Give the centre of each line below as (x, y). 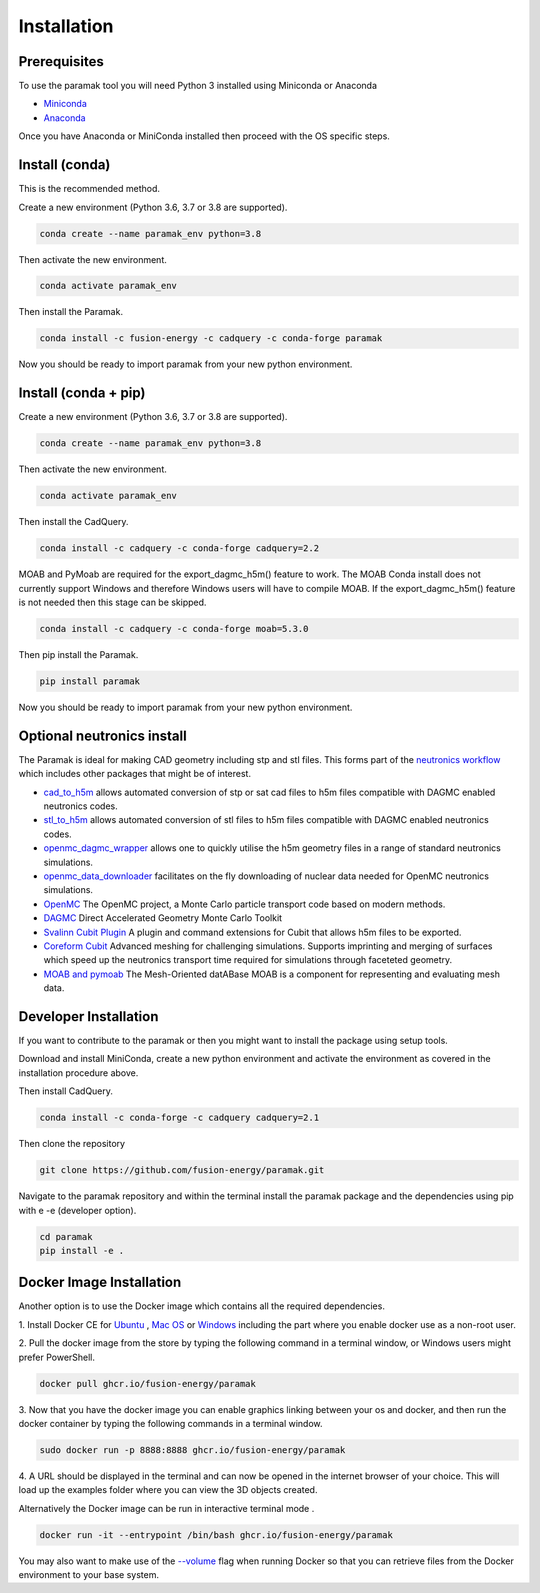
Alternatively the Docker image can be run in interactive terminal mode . (166, 1508)
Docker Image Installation (100, 1282)
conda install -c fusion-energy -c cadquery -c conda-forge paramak (211, 338)
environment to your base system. (89, 1575)
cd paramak (66, 1236)
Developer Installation (88, 1016)
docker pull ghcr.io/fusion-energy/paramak (148, 1383)
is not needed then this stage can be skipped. (112, 602)
